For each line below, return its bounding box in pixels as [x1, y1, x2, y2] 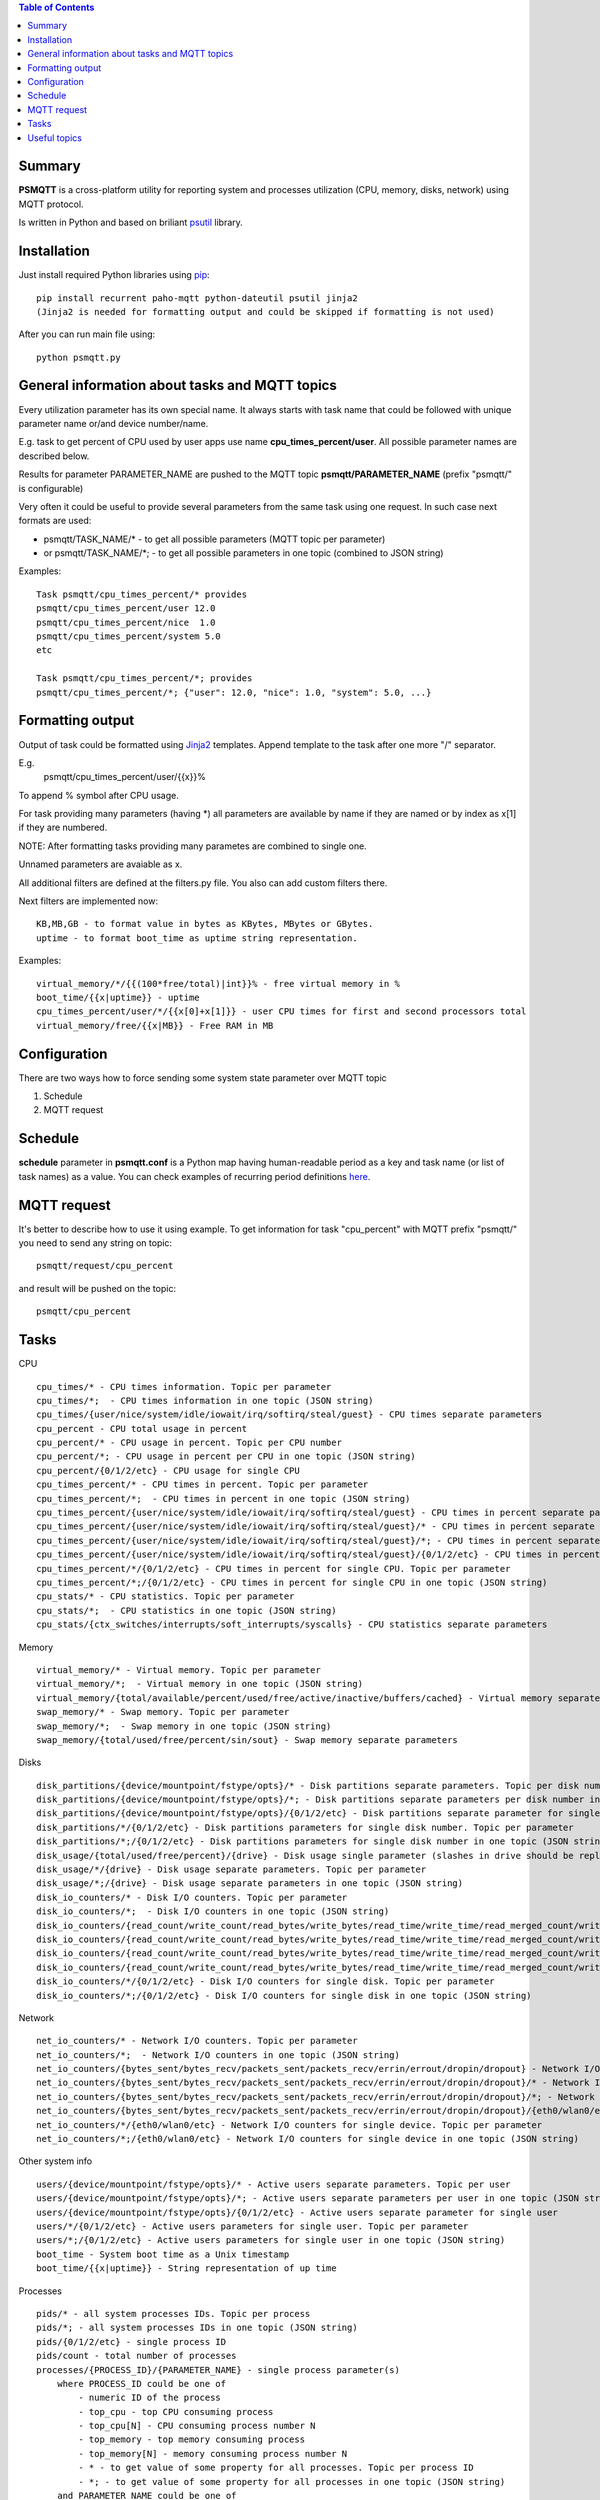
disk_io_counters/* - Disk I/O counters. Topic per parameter [36, 1891, 348, 1903]
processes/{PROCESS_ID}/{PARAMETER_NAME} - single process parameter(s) [36, 2364, 400, 2375]
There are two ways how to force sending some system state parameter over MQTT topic [18, 1071, 387, 1084]
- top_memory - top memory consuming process [78, 2434, 305, 2445]
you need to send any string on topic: [18, 1237, 173, 1249]
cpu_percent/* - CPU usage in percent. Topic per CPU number [36, 1437, 342, 1449]
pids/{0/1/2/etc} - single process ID [36, 2336, 227, 2347]
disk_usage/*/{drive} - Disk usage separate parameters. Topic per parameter [36, 1864, 427, 1875]
